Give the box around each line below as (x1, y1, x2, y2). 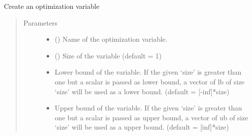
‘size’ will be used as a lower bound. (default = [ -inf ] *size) (55, 86, 230, 96)
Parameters (23, 17, 57, 27)
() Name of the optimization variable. (55, 34, 168, 44)
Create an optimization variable (4, 1, 100, 11)
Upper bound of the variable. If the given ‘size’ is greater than (55, 103, 242, 113)
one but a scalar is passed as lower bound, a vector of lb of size (55, 76, 245, 86)
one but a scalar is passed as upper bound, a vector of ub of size (55, 112, 248, 122)
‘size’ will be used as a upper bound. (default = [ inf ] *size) (55, 122, 229, 132)
